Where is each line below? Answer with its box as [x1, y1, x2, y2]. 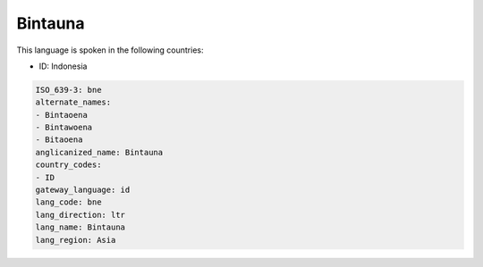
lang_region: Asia [35, 235, 116, 245]
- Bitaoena [35, 135, 83, 145]
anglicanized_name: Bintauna [35, 147, 164, 157]
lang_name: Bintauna [35, 222, 125, 232]
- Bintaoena [35, 110, 89, 120]
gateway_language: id [35, 185, 131, 196]
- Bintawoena [35, 122, 93, 133]
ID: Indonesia [38, 61, 88, 71]
